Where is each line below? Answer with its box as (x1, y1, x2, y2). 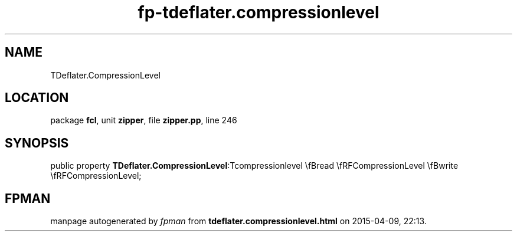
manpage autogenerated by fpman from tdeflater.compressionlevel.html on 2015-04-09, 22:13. (50, 216, 427, 227)
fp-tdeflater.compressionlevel (138, 2, 379, 22)
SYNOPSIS (5, 135, 69, 150)
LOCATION (5, 90, 69, 106)
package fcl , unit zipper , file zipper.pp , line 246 (50, 115, 237, 126)
